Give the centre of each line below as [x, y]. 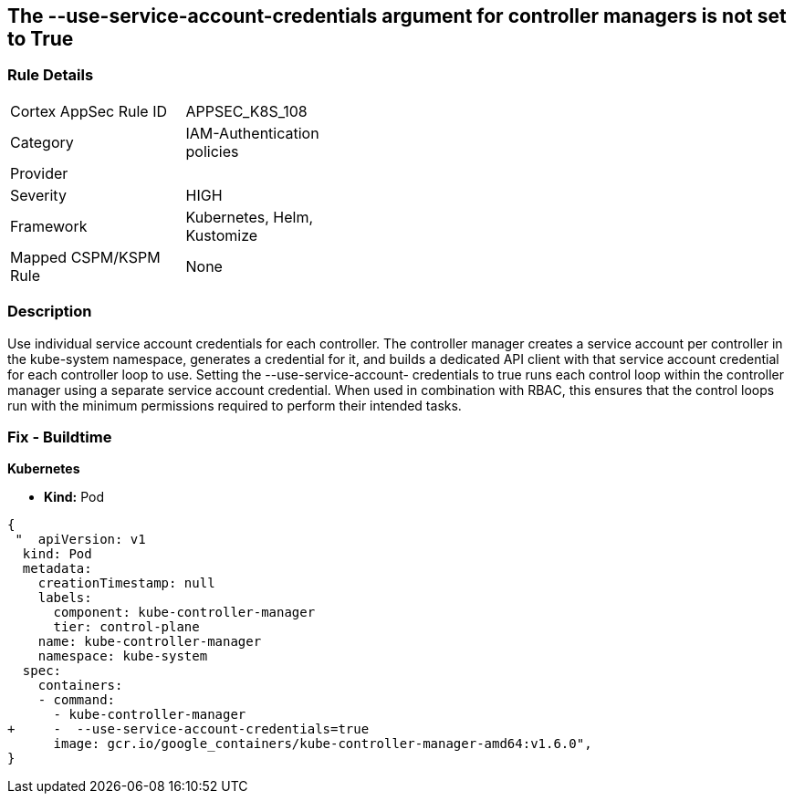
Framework [49, 226]
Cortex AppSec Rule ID [89, 111]
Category [42, 142]
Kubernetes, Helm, [250, 217]
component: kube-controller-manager [184, 613]
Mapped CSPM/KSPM [85, 257]
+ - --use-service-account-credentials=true [188, 729]
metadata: [57, 569]
